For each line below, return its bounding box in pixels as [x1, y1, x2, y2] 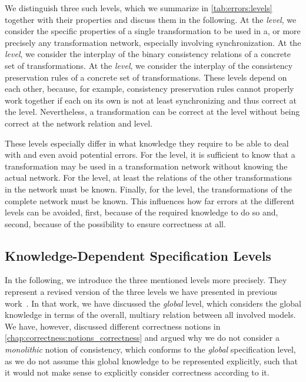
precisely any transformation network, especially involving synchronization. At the [5, 36, 301, 48]
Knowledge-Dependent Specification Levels [5, 246, 271, 264]
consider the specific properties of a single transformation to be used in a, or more [5, 25, 301, 37]
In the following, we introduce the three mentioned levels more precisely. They [5, 274, 287, 286]
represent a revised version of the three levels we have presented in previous [5, 285, 278, 298]
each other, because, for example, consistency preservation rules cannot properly [5, 82, 294, 95]
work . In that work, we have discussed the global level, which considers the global [5, 297, 301, 309]
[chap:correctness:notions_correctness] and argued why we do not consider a [5, 331, 280, 344]
